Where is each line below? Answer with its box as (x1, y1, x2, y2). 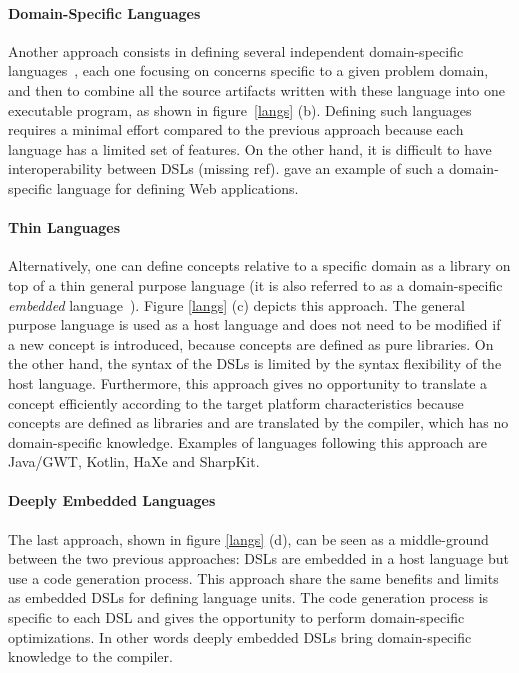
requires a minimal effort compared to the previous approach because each (8, 119, 464, 140)
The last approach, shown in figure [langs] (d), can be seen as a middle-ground (8, 528, 489, 549)
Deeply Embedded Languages (8, 490, 216, 511)
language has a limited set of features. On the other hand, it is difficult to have (8, 138, 492, 159)
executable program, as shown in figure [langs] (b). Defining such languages (8, 99, 472, 120)
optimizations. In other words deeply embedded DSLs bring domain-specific (8, 626, 472, 647)
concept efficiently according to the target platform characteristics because (8, 392, 464, 413)
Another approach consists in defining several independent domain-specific (8, 40, 464, 61)
